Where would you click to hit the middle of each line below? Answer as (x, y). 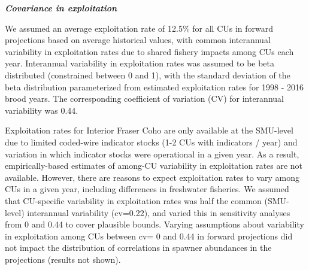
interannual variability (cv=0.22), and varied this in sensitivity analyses (159, 212)
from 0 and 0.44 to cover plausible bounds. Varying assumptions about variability (154, 224)
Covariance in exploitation (61, 8)
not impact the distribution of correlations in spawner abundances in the (138, 248)
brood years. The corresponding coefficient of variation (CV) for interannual (144, 98)
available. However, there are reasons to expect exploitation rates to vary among (152, 177)
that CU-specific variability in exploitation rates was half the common (133, 200)
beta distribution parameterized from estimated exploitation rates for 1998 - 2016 (154, 87)
